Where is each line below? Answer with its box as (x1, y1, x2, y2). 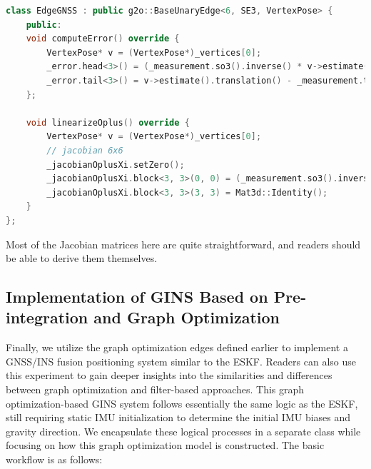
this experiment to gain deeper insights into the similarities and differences (6, 368, 332, 383)
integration (6, 306, 88, 328)
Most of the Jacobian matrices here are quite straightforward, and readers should (6, 236, 361, 251)
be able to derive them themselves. (6, 251, 158, 266)
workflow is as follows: (6, 452, 103, 467)
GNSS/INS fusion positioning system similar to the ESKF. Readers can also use (6, 353, 356, 368)
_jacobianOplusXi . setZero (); (46, 159, 185, 170)
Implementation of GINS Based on (6, 286, 268, 308)
